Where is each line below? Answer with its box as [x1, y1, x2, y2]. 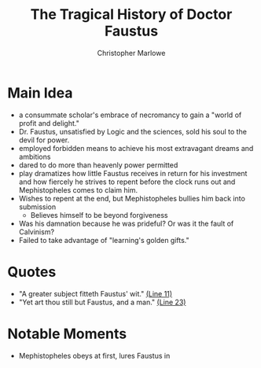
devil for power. [18, 135, 70, 145]
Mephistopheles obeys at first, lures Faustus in [18, 351, 171, 360]
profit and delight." [18, 118, 79, 127]
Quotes [7, 263, 57, 281]
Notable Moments [7, 325, 127, 343]
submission [18, 202, 57, 212]
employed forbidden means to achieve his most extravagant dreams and [18, 143, 254, 153]
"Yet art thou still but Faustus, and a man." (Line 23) [18, 297, 186, 307]
